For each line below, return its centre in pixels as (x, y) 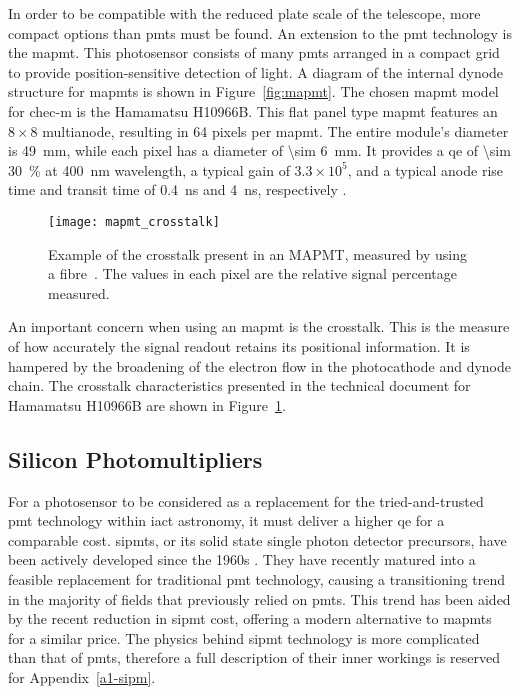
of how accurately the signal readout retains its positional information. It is (239, 345)
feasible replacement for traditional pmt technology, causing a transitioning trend (257, 578)
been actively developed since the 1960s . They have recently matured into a (242, 559)
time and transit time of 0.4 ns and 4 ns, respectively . (177, 189)
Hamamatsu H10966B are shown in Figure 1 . (147, 404)
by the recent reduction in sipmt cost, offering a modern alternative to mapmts (250, 618)
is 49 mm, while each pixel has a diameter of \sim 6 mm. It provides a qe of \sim (259, 150)
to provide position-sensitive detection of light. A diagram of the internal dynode (256, 71)
